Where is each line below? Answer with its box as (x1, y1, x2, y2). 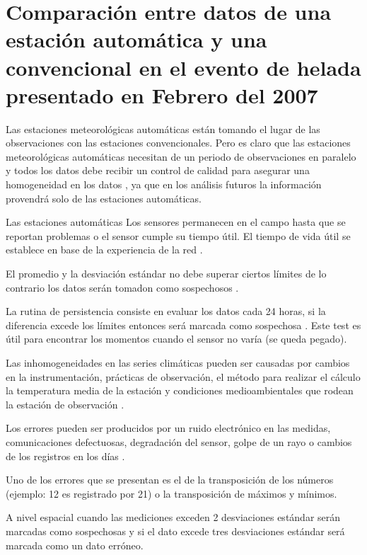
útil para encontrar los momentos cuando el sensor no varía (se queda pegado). (6, 331, 347, 346)
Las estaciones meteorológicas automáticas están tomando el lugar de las (6, 121, 320, 136)
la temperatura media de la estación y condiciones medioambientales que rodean (6, 383, 354, 398)
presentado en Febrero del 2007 (6, 80, 318, 109)
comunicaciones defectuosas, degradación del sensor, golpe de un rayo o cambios (6, 434, 352, 449)
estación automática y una (6, 25, 267, 54)
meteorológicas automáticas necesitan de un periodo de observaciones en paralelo (6, 149, 356, 164)
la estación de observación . (6, 396, 124, 411)
